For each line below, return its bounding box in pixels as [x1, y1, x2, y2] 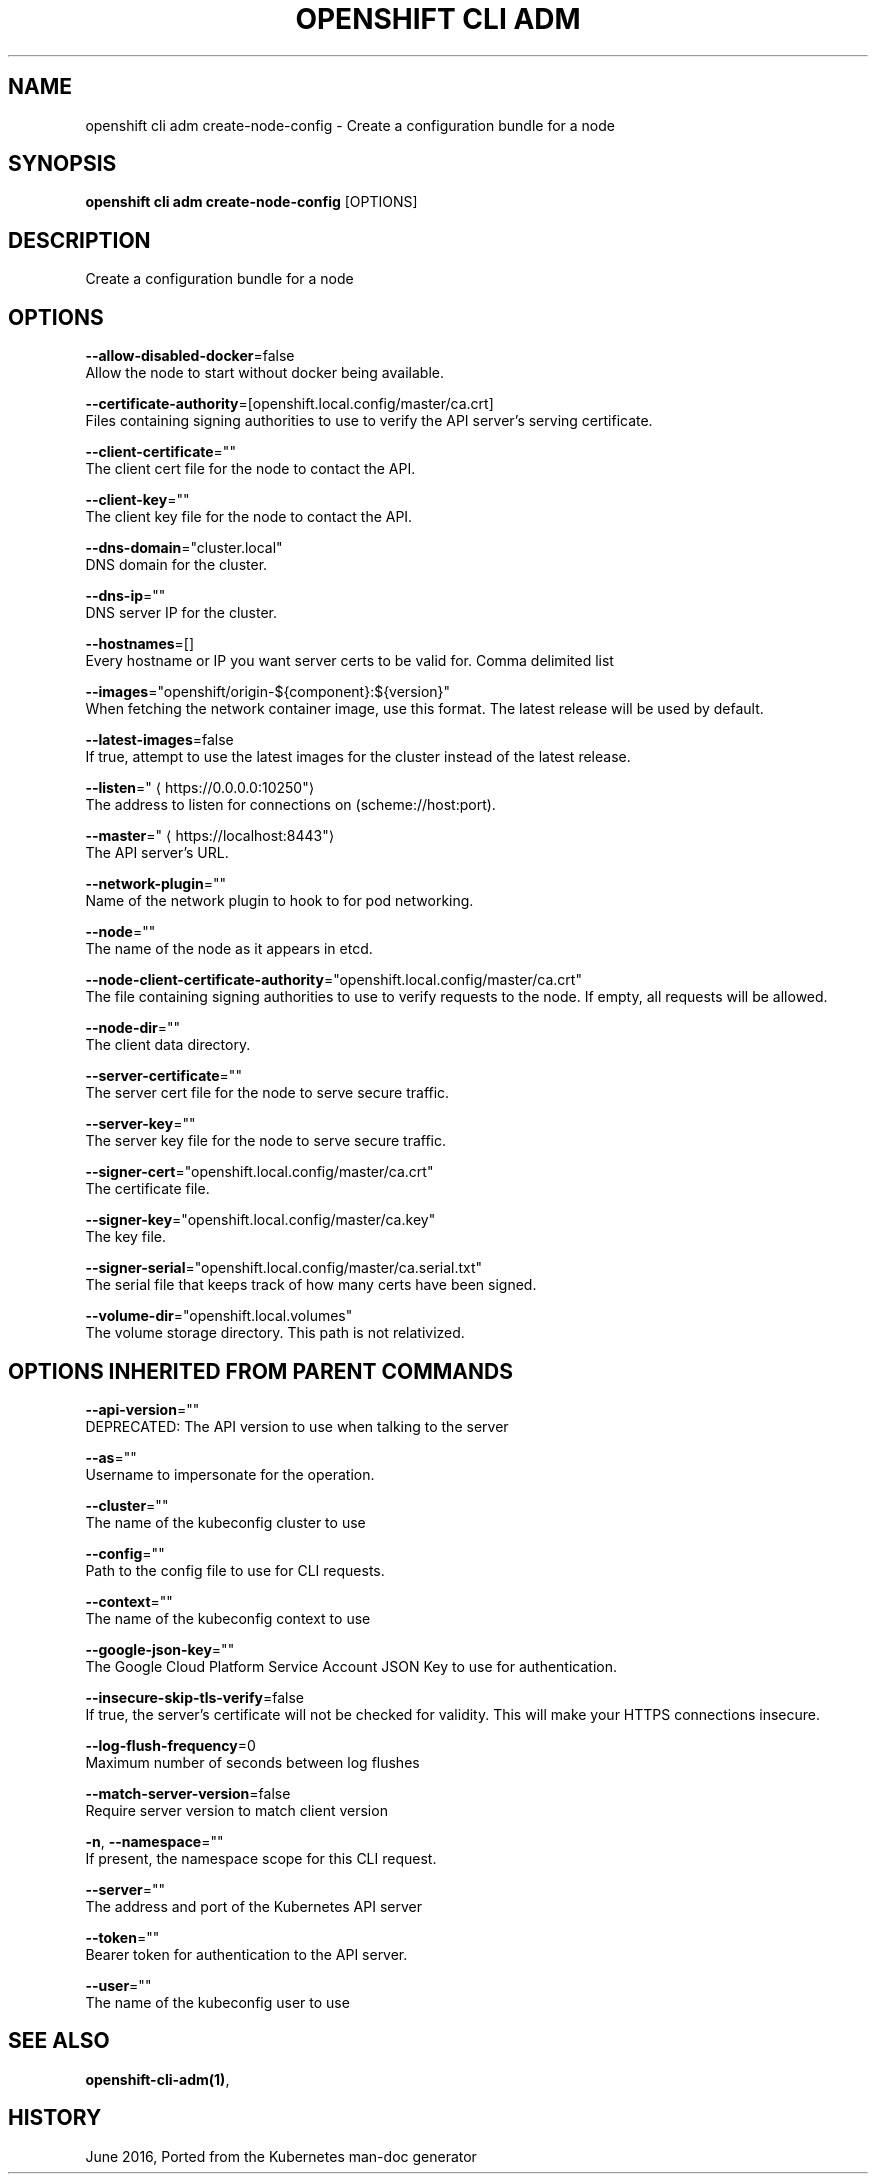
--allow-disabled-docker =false [85, 347, 295, 365]
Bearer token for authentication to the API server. [85, 1945, 408, 1963]
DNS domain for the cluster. [85, 556, 268, 574]
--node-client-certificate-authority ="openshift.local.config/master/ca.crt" [85, 971, 582, 989]
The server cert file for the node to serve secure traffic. [85, 1084, 450, 1102]
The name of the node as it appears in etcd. [85, 940, 373, 958]
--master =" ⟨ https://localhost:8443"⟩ [85, 827, 335, 845]
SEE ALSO [8, 2028, 110, 2054]
